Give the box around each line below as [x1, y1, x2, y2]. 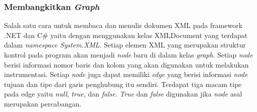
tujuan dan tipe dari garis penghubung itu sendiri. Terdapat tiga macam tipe [4, 78, 242, 89]
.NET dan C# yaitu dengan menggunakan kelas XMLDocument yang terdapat [4, 29, 247, 40]
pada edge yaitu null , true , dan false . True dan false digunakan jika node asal [4, 88, 242, 99]
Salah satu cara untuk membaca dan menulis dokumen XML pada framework [4, 20, 242, 30]
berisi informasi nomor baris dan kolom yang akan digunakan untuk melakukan [4, 59, 249, 69]
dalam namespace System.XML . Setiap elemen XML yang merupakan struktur [4, 39, 246, 50]
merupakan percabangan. [4, 98, 82, 108]
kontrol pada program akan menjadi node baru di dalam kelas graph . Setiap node [4, 49, 253, 59]
